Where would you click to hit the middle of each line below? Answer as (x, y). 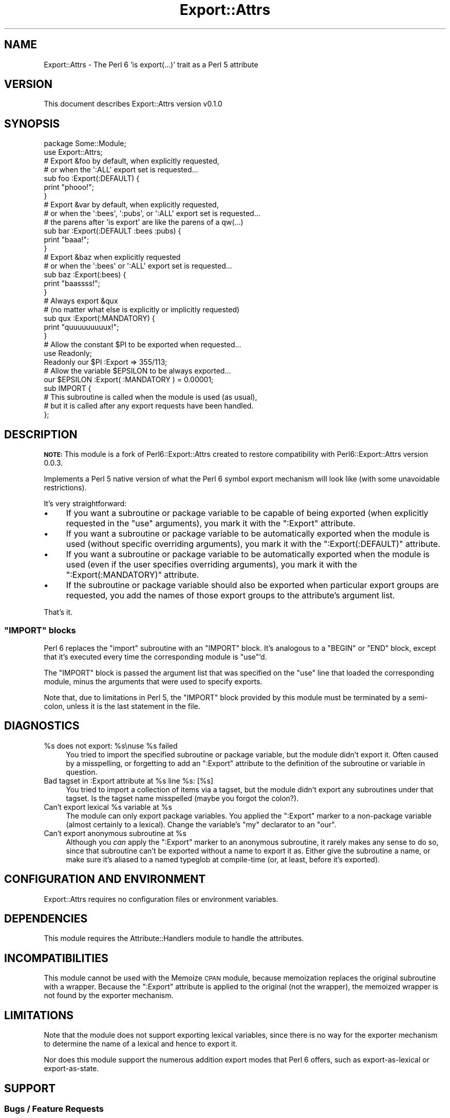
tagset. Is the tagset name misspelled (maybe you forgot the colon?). (182, 798)
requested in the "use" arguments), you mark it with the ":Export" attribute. (211, 523)
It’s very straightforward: (85, 504)
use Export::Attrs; (73, 152)
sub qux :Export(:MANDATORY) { (99, 318)
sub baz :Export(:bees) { (85, 275)
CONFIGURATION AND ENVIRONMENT (105, 879)
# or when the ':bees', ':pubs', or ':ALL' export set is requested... (152, 214)
